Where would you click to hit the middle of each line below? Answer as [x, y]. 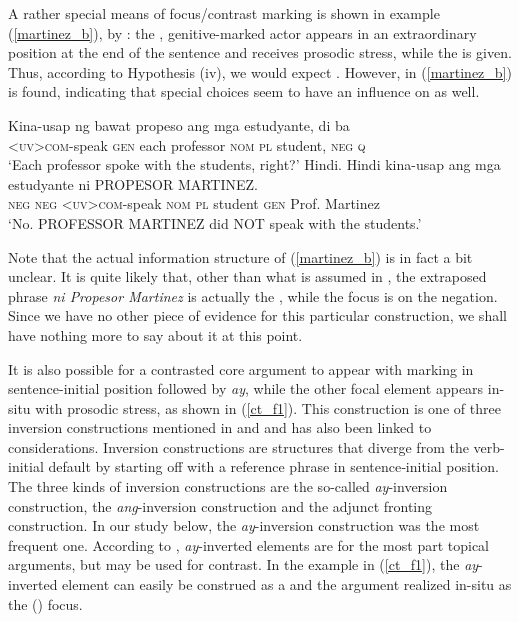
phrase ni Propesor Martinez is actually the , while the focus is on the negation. [253, 295]
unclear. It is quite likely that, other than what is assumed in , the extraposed [247, 276]
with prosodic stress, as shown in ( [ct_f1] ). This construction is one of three [268, 407]
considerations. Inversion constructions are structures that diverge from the [238, 446]
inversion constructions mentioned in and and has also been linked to [220, 427]
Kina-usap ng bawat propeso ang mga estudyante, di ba [179, 124]
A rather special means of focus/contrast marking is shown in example [224, 13]
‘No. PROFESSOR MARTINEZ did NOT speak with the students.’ [215, 222]
